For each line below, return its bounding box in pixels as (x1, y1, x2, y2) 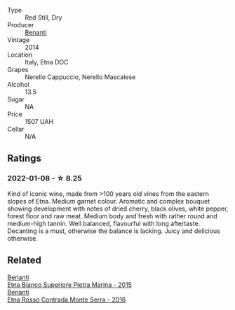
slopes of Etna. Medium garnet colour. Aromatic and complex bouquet (7, 197, 210, 205)
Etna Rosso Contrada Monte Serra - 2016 (7, 295, 126, 304)
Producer (7, 21, 34, 29)
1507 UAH (25, 118, 54, 125)
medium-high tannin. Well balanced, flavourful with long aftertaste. (7, 219, 201, 227)
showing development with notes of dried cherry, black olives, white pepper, (7, 204, 229, 213)
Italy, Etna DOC (25, 58, 69, 66)
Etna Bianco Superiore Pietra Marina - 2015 (7, 280, 132, 289)
